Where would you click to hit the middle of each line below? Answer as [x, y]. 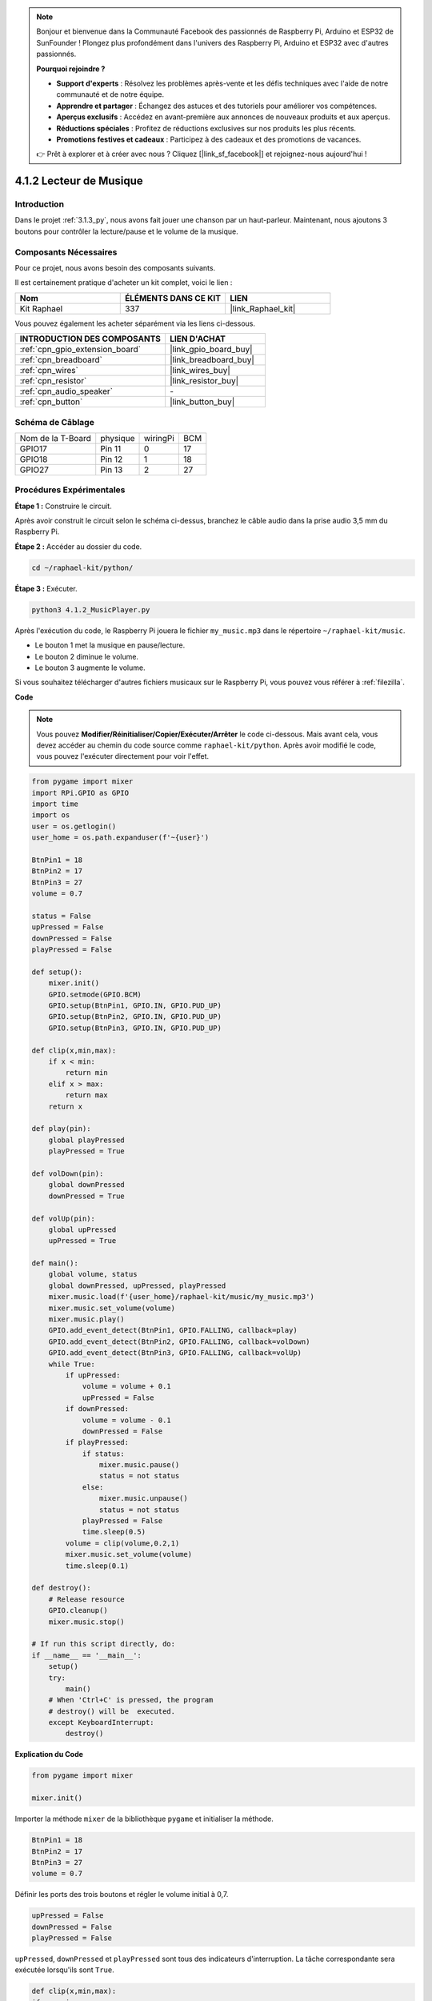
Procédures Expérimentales [70, 490]
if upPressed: [93, 1375]
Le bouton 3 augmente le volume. [90, 668]
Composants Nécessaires [66, 252]
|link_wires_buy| [200, 371]
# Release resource [87, 1599]
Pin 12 [112, 459]
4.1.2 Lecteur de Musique [79, 181]
